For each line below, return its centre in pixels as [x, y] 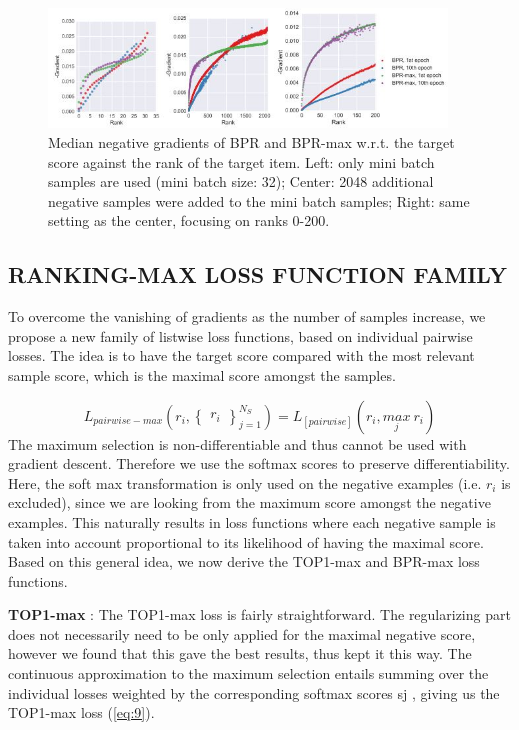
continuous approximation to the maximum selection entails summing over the [248, 673]
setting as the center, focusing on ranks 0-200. [189, 220]
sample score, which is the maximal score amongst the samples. [202, 374]
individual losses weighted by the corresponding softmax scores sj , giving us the [254, 692]
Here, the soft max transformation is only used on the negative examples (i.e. [245, 482]
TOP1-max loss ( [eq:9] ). [81, 712]
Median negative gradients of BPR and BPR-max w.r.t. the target [251, 141]
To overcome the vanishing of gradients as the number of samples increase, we [247, 316]
